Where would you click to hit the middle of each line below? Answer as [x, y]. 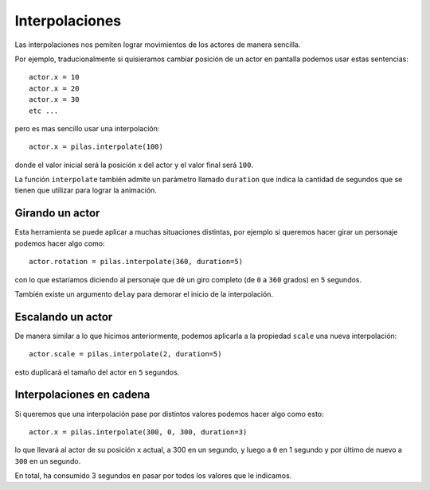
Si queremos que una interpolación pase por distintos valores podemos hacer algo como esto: [169, 414]
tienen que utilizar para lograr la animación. [86, 190]
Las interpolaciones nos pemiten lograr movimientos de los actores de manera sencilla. [158, 45]
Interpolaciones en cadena [82, 395]
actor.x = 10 [54, 77]
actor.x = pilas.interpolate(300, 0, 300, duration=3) [138, 432]
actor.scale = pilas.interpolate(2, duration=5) [125, 354]
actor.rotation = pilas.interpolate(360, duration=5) [136, 262]
